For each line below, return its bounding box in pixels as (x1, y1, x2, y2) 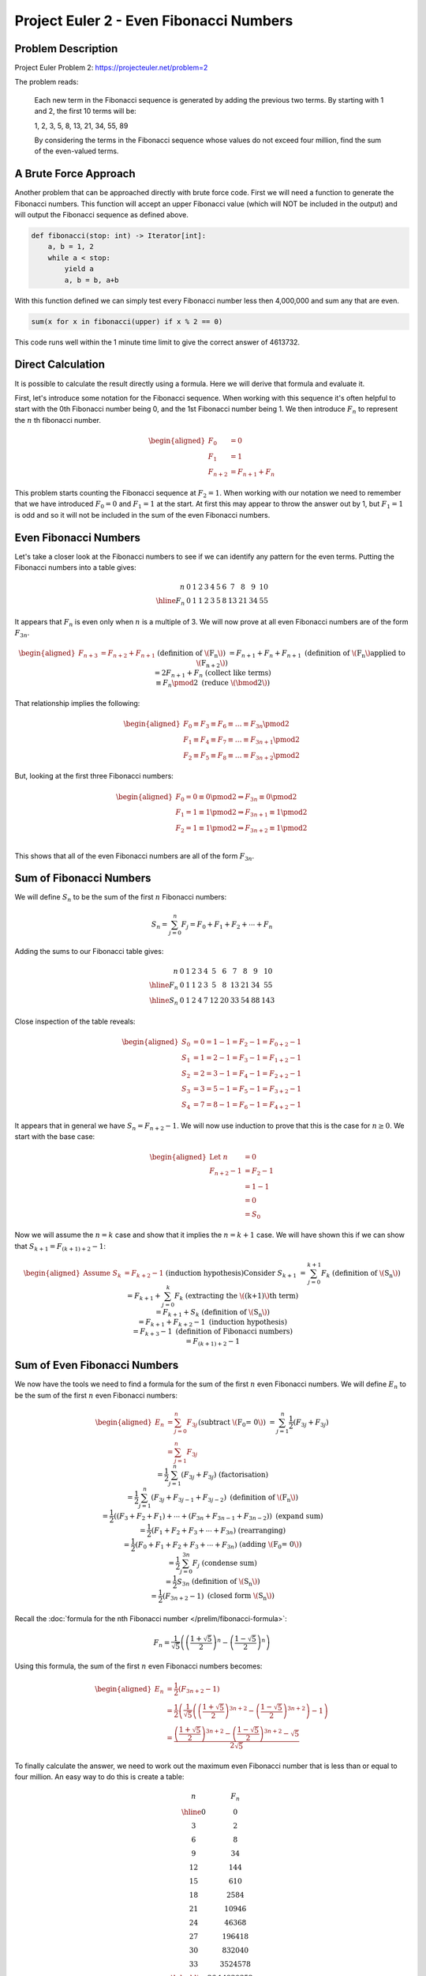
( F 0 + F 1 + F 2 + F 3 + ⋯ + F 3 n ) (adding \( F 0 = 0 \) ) (135, 1540, 302, 1551)
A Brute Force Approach (14, 167, 136, 181)
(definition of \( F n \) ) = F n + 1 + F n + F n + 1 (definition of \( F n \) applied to (157, 649, 405, 660)
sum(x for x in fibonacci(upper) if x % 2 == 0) (31, 317, 223, 326)
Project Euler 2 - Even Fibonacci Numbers (14, 12, 293, 29)
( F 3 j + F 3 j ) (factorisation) (181, 1470, 269, 1481)
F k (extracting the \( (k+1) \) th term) (174, 1291, 299, 1302)
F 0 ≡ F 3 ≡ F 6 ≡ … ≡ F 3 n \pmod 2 (182, 719, 290, 730)
